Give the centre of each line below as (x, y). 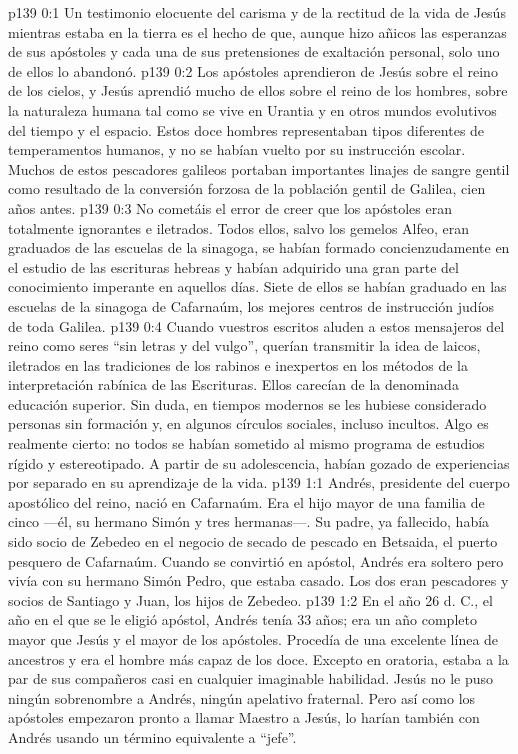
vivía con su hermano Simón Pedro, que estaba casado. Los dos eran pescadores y (258, 580)
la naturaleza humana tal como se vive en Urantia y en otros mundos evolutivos (252, 109)
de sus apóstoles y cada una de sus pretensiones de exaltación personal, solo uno (254, 51)
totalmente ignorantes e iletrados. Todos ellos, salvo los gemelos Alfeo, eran (239, 227)
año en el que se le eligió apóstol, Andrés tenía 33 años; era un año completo (242, 619)
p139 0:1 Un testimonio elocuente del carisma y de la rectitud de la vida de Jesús (257, 12)
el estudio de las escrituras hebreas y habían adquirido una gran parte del (233, 266)
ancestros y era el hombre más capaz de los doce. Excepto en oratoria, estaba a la (258, 658)
